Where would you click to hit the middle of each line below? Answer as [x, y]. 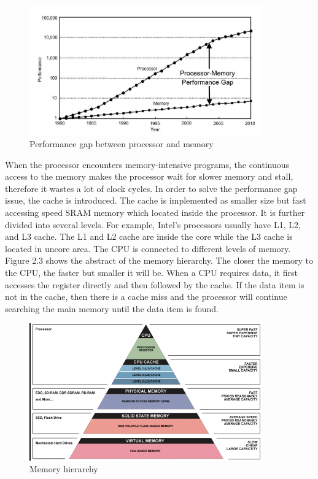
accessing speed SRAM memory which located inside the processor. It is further [155, 212]
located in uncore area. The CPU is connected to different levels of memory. [148, 248]
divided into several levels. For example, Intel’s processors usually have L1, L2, [153, 224]
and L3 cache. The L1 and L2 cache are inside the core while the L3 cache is [149, 236]
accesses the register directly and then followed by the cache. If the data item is [155, 284]
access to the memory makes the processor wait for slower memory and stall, [149, 176]
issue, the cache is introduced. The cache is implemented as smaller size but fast [156, 200]
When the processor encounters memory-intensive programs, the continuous [147, 164]
